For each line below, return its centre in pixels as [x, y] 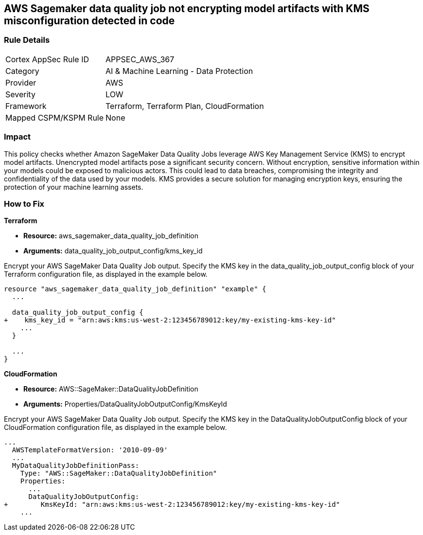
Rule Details [27, 40]
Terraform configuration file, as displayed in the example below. [106, 274]
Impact [18, 137]
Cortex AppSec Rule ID [47, 59]
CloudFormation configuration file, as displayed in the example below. [115, 428]
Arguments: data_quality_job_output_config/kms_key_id [113, 251]
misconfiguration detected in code [89, 21]
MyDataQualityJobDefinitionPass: [76, 466]
